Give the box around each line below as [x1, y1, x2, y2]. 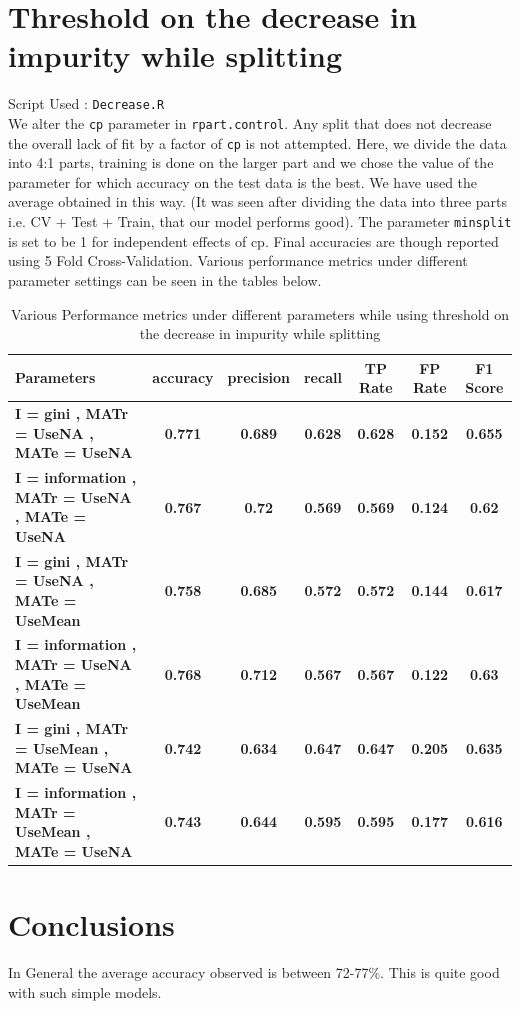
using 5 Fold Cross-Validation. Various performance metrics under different [8, 250, 468, 271]
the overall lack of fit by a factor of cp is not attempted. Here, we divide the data [8, 132, 507, 153]
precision [227, 367, 290, 388]
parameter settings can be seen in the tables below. [8, 269, 322, 290]
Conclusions [8, 904, 175, 945]
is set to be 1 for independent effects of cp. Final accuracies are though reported [8, 230, 499, 251]
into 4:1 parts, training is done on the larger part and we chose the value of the [8, 152, 494, 173]
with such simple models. [8, 981, 162, 1002]
